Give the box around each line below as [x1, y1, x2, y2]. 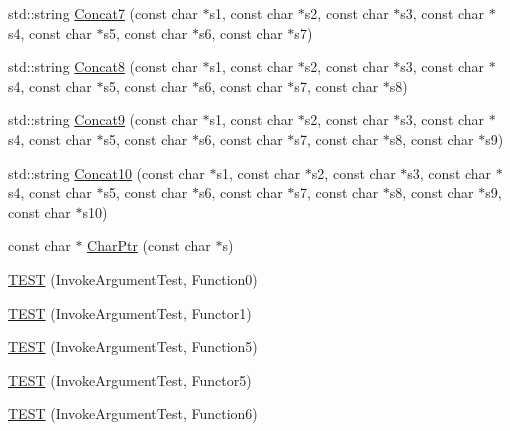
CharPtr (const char [87, 235, 211, 256]
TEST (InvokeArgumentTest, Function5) [8, 336, 258, 357]
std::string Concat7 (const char [8, 3, 198, 23]
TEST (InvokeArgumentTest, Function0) [8, 268, 258, 289]
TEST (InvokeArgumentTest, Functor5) [8, 369, 252, 390]
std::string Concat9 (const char [8, 109, 198, 130]
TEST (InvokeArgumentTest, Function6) [8, 403, 258, 424]
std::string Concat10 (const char [8, 162, 205, 183]
